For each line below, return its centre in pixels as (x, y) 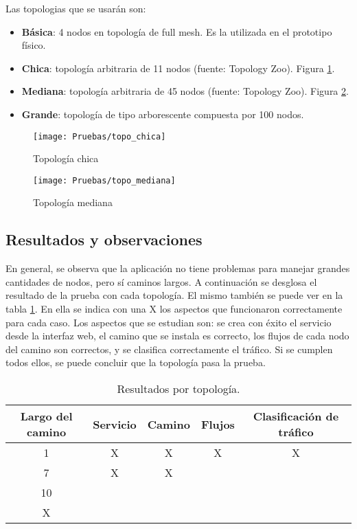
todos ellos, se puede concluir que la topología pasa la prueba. (136, 362)
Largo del (46, 416)
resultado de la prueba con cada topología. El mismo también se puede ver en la (174, 295)
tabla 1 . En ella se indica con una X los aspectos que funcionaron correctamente (174, 309)
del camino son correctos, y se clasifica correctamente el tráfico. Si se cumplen (169, 349)
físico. (34, 45)
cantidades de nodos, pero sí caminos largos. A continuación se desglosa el (161, 281)
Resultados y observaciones (104, 239)
